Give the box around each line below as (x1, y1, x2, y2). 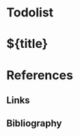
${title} (6, 36, 49, 52)
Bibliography (6, 118, 62, 129)
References (6, 67, 73, 83)
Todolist (6, 5, 54, 21)
